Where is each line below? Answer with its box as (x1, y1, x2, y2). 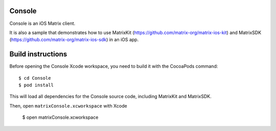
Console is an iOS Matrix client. (9, 20, 76, 26)
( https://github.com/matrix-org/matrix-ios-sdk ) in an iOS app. (9, 37, 139, 43)
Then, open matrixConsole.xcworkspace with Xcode (9, 103, 127, 109)
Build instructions (9, 50, 67, 58)
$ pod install (18, 82, 54, 88)
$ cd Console (18, 75, 51, 81)
